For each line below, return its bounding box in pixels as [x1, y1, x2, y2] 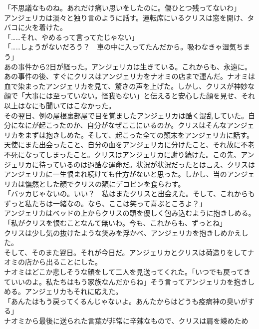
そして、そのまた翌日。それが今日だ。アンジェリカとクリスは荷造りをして [4, 247, 248, 257]
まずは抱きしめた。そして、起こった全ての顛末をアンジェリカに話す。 [24, 129, 254, 140]
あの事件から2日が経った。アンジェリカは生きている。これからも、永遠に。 [4, 61, 252, 71]
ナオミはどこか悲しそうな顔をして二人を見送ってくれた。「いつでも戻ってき [4, 267, 251, 277]
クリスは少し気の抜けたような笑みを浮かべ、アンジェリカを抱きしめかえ [4, 227, 242, 238]
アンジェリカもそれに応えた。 [24, 286, 123, 297]
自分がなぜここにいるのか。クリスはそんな [87, 120, 227, 130]
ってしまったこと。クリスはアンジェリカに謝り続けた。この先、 [31, 149, 241, 159]
